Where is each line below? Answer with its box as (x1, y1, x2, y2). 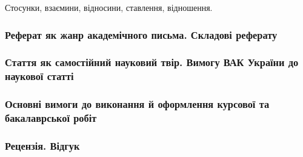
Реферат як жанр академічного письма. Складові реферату (5, 27, 278, 42)
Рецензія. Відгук (5, 138, 80, 153)
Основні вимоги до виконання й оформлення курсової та (5, 96, 270, 112)
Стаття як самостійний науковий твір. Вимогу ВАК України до (5, 55, 299, 70)
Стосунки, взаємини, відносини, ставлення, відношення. (5, 1, 213, 13)
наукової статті (5, 68, 74, 84)
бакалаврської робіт (5, 110, 97, 125)
